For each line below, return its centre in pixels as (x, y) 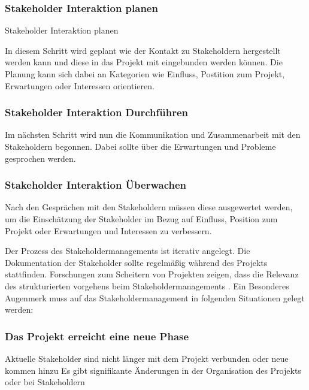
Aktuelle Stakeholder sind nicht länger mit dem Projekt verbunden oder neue (147, 358)
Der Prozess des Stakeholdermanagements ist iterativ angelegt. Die (128, 251)
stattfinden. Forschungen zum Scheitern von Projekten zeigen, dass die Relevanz (152, 274)
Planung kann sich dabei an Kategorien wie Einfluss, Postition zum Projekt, (145, 74)
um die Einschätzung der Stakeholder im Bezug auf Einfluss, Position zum (141, 219)
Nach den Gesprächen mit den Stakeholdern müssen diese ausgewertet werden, (149, 207)
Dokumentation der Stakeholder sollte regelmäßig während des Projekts (136, 262)
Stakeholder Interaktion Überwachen (96, 185)
